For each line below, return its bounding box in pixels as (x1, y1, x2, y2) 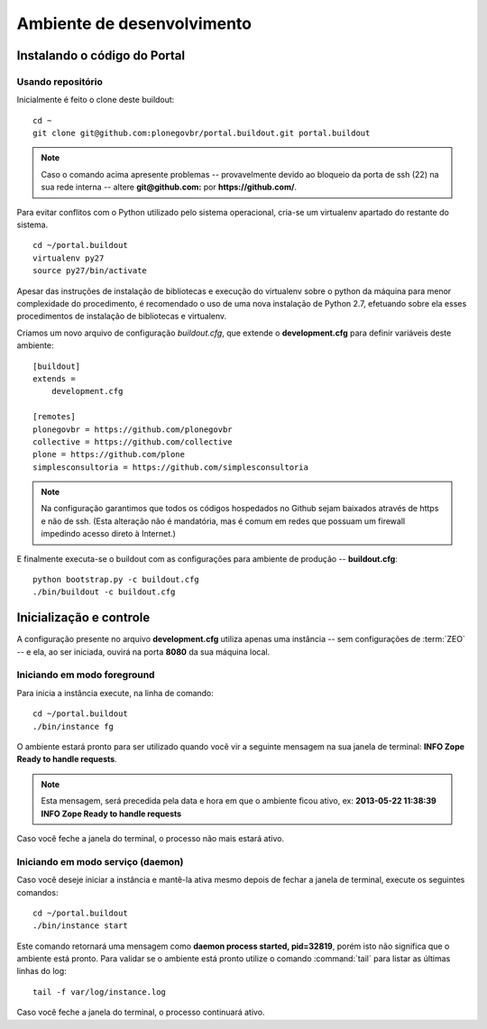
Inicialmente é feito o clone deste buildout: (16, 95, 175, 106)
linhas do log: (16, 966, 67, 977)
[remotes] (32, 411, 76, 422)
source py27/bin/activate (32, 266, 148, 276)
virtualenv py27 (32, 253, 105, 263)
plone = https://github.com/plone (32, 449, 185, 460)
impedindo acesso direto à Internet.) (41, 528, 176, 539)
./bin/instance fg (32, 721, 115, 731)
